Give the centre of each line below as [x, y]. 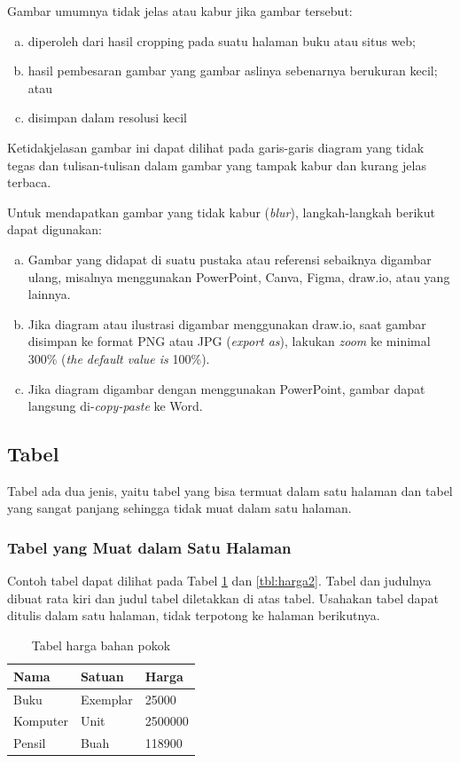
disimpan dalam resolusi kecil [107, 118]
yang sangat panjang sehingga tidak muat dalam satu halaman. [179, 508]
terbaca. [29, 182]
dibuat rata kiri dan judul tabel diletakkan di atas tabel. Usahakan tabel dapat [223, 598]
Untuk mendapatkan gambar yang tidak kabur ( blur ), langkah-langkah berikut [221, 212]
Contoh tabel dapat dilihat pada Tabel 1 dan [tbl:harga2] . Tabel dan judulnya [219, 581]
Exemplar [106, 699]
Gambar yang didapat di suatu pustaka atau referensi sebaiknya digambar [230, 259]
